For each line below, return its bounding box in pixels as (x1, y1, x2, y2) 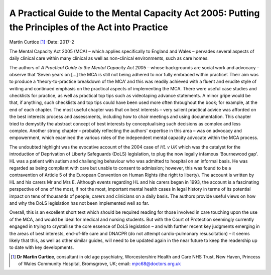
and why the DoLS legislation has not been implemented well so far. (9, 200, 150, 206)
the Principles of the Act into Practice (9, 22, 168, 33)
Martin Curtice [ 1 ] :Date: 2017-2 (9, 39, 75, 45)
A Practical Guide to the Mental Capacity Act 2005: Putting (9, 8, 260, 19)
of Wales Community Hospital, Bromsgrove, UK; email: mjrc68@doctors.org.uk (18, 261, 181, 267)
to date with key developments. (9, 244, 74, 250)
